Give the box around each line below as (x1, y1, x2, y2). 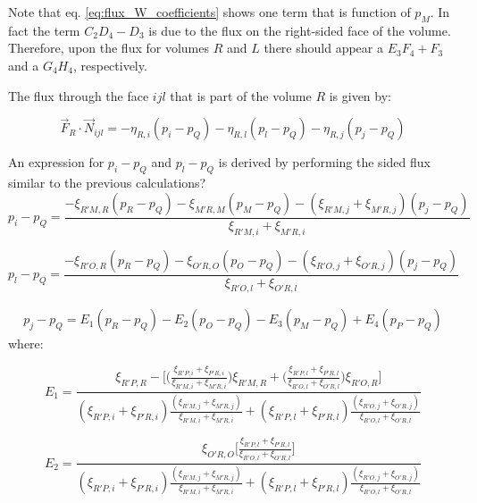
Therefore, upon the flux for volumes (8, 38, 209, 57)
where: (8, 334, 44, 353)
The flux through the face (8, 86, 149, 105)
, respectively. (72, 55, 147, 74)
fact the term (8, 21, 80, 39)
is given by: (329, 86, 391, 105)
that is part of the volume (170, 86, 312, 105)
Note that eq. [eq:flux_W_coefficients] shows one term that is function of (8, 3, 411, 21)
